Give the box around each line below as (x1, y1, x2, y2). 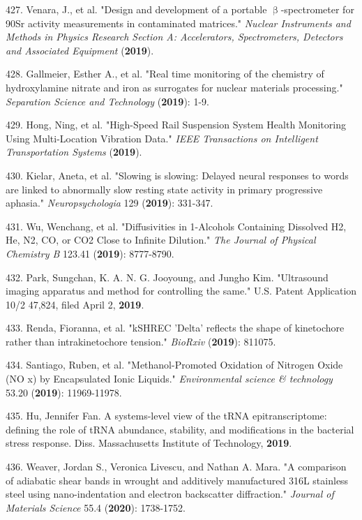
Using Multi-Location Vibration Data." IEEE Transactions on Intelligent (6, 131, 318, 145)
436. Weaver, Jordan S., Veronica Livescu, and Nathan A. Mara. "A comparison (6, 459, 347, 474)
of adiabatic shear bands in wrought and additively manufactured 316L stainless (6, 473, 349, 487)
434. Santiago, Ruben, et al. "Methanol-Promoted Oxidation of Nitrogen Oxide (6, 357, 343, 372)
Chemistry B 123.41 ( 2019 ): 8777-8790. (6, 246, 174, 260)
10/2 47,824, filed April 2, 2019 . (6, 297, 144, 311)
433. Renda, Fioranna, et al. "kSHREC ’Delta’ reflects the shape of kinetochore (6, 320, 345, 335)
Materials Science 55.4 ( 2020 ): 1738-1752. (6, 500, 186, 514)
